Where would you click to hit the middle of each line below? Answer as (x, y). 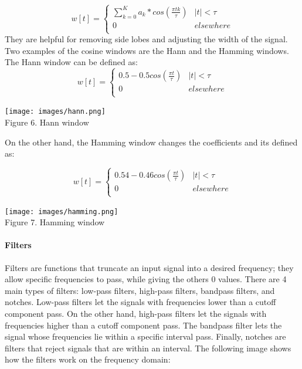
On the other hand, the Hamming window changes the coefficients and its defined (151, 142)
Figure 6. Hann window (47, 122)
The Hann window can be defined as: (71, 62)
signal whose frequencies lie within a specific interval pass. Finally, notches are (145, 336)
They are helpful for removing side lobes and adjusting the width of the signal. (146, 39)
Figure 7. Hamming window (55, 222)
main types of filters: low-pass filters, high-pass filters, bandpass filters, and (140, 290)
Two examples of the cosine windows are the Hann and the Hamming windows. (147, 50)
